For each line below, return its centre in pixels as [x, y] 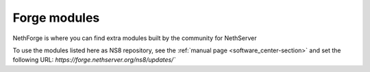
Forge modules [56, 18]
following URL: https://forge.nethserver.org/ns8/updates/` [94, 60]
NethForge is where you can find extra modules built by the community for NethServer [135, 38]
